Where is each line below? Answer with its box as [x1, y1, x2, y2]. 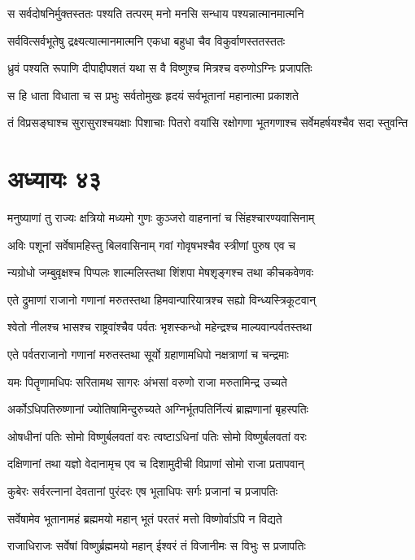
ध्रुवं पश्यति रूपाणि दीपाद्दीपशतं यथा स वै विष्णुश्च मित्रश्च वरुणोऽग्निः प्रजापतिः [7, 59, 312, 77]
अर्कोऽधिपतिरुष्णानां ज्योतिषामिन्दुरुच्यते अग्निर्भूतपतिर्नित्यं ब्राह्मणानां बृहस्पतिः [7, 400, 308, 418]
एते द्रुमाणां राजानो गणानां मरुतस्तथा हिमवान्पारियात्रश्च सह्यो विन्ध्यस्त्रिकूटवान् [7, 291, 316, 308]
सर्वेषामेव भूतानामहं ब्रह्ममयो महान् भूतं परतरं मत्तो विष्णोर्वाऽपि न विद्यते [7, 510, 282, 527]
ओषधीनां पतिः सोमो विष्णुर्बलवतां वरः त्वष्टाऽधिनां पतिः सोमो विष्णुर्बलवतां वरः [7, 427, 307, 444]
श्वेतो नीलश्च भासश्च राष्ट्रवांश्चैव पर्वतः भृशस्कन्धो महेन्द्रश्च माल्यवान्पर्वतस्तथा [7, 318, 312, 335]
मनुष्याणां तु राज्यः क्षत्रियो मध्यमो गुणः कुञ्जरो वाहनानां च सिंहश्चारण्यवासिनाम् [7, 209, 315, 226]
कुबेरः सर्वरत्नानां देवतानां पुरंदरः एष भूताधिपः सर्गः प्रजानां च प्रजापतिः [7, 483, 278, 500]
